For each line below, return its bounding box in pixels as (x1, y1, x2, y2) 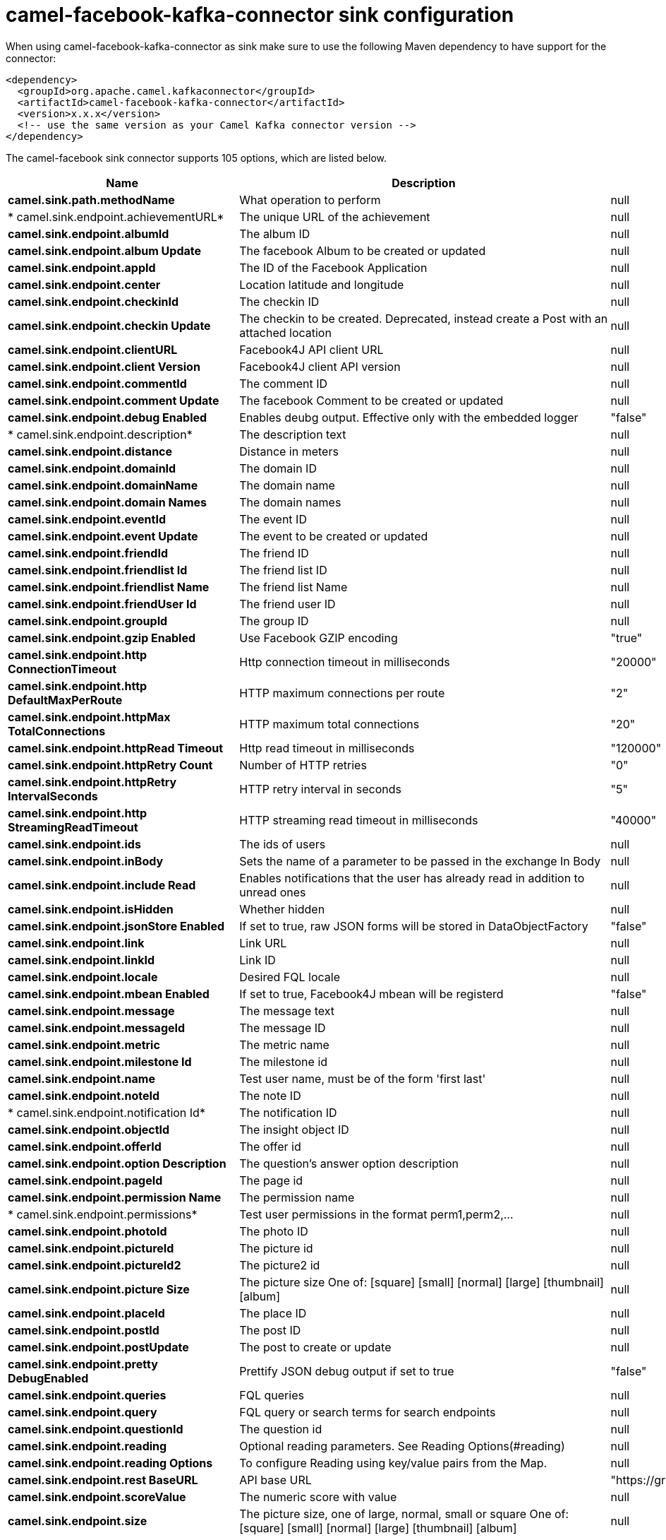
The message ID (239, 1020, 326, 1035)
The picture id (239, 1240, 313, 1255)
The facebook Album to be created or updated (239, 243, 486, 258)
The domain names (239, 494, 341, 509)
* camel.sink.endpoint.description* (8, 427, 193, 442)
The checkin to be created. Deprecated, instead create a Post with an (239, 311, 608, 326)
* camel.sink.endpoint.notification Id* (8, 1105, 205, 1120)
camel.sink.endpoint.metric (8, 1037, 160, 1052)
